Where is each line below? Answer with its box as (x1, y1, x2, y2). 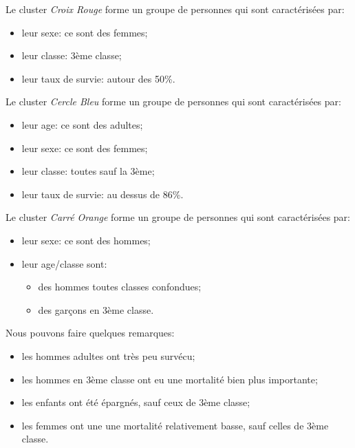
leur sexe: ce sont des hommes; (21, 233, 151, 247)
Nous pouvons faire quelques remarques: (6, 326, 175, 340)
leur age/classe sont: (21, 256, 107, 270)
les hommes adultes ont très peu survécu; (21, 348, 195, 363)
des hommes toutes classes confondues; (38, 279, 202, 294)
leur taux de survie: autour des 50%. (21, 71, 175, 85)
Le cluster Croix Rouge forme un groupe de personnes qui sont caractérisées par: (6, 2, 345, 16)
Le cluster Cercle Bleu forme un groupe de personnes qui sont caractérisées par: (6, 94, 341, 109)
